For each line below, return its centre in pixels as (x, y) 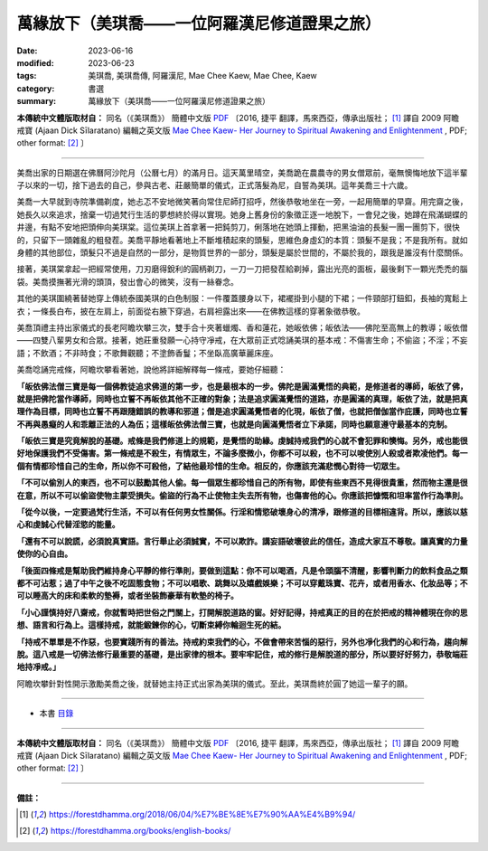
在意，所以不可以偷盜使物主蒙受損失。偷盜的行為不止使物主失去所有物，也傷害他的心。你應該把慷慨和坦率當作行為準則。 (242, 495)
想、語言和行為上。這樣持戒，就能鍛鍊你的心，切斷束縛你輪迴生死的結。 (151, 625)
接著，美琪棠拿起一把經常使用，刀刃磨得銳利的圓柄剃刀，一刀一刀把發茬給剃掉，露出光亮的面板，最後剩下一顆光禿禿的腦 (242, 269)
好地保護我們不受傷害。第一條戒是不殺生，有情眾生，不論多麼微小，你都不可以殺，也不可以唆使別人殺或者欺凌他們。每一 (242, 453)
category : (36, 88)
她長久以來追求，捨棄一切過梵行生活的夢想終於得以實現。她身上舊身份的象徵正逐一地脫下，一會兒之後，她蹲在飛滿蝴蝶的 (242, 214)
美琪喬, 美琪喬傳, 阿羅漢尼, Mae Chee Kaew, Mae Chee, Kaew (202, 76)
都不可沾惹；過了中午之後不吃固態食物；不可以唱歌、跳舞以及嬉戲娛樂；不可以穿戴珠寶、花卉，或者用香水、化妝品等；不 (242, 583)
